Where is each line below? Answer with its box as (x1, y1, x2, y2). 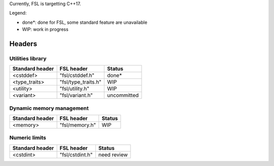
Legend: (9, 10, 27, 16)
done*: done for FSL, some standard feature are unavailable (22, 19, 148, 25)
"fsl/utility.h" (59, 85, 90, 92)
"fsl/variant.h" (59, 92, 93, 99)
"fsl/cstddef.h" (59, 72, 95, 79)
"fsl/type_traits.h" (59, 78, 101, 86)
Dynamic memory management (9, 104, 89, 111)
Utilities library (9, 55, 47, 62)
